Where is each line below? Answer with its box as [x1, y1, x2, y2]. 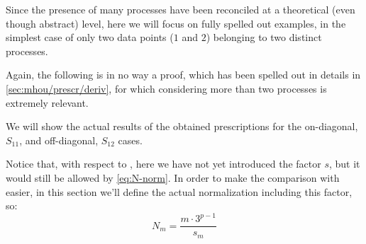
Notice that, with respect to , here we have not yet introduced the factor [6, 156, 321, 171]
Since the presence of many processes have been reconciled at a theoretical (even [6, 2, 355, 16]
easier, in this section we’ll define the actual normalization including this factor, [6, 184, 353, 199]
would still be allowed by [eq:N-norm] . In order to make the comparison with [6, 170, 340, 185]
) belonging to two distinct [206, 30, 322, 45]
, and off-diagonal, [19, 132, 99, 147]
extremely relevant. [6, 95, 89, 110]
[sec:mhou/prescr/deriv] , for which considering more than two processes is [6, 81, 327, 95]
